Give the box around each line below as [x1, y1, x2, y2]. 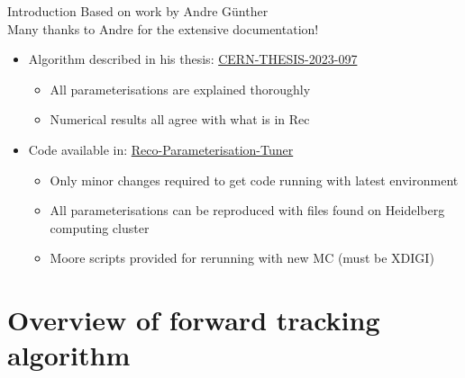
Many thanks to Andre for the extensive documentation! [7, 19, 319, 38]
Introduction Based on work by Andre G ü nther [7, 2, 269, 20]
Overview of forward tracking [7, 301, 380, 338]
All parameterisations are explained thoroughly [50, 79, 311, 98]
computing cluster [50, 218, 150, 237]
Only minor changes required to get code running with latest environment [50, 170, 459, 189]
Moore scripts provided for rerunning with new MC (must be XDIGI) [50, 248, 434, 267]
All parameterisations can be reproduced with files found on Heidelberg [50, 201, 445, 220]
